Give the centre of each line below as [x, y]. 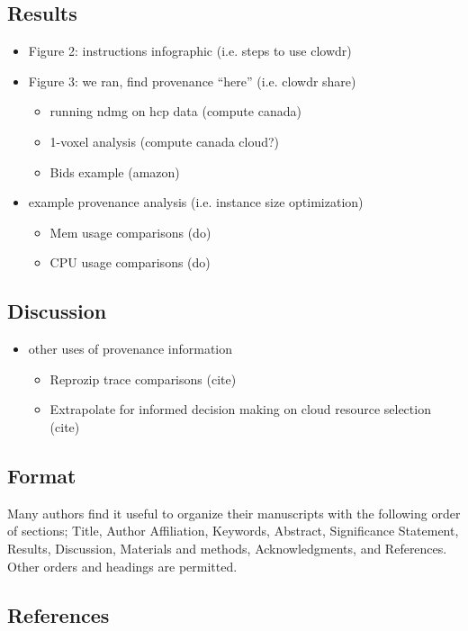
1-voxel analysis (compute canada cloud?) [165, 141]
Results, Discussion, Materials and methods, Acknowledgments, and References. [227, 548]
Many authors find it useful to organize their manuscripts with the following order [234, 513]
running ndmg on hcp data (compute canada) [175, 111]
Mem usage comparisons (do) [130, 232]
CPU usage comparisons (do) [130, 262]
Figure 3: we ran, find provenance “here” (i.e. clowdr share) [192, 81]
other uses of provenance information [130, 349]
